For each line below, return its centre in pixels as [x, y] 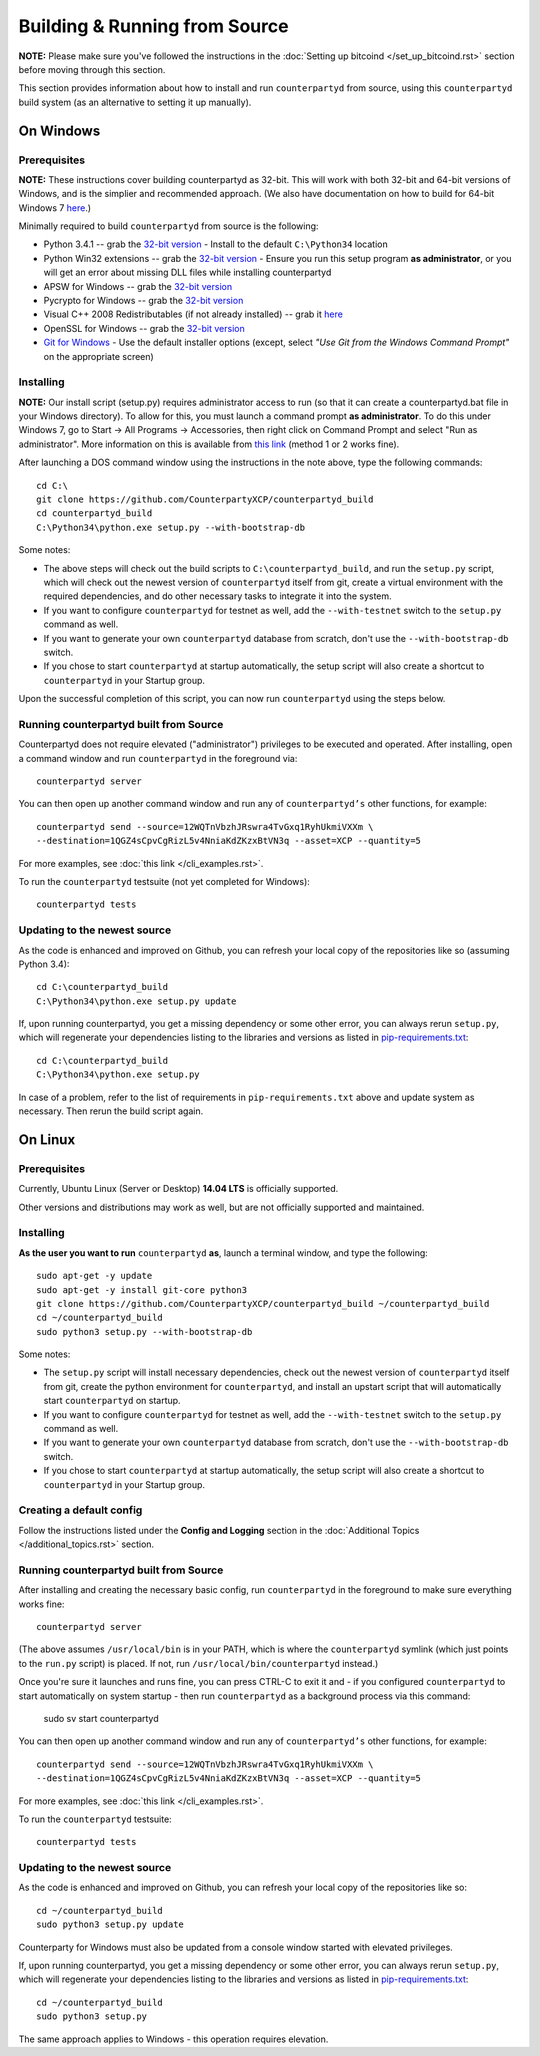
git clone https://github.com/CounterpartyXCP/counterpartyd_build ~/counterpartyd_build [263, 1303]
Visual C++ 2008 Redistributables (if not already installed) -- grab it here [193, 314]
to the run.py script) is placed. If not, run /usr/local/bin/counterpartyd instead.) [198, 1663]
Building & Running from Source [153, 26]
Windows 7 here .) [55, 207]
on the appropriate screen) [98, 356]
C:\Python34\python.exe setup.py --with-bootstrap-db [170, 527]
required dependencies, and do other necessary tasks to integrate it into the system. [217, 596]
